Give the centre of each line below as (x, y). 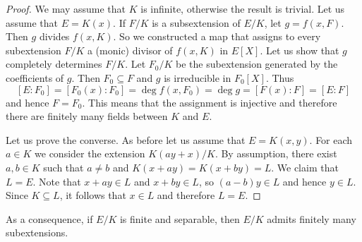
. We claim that (305, 167)
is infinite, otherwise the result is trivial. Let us (243, 8)
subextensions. (37, 232)
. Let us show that (300, 50)
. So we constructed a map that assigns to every (217, 36)
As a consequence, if (49, 218)
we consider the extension (90, 153)
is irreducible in (198, 77)
